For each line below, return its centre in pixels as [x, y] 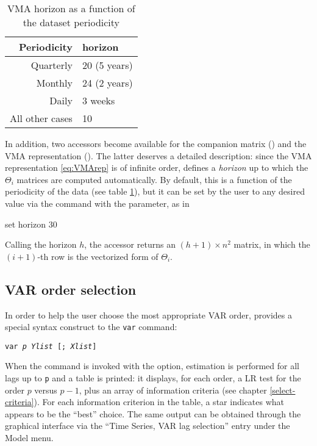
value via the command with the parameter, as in [97, 203]
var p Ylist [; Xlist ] [51, 346]
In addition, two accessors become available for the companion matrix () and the [156, 143]
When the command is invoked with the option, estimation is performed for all [152, 366]
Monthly [54, 83]
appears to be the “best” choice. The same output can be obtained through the [153, 413]
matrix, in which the [272, 244]
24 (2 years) [107, 83]
